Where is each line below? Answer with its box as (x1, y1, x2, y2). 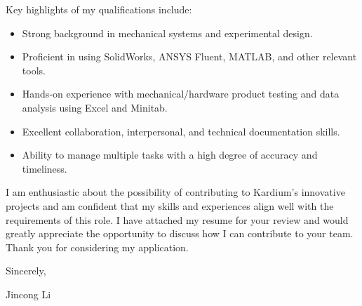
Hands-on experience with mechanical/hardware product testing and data (22, 86, 340, 101)
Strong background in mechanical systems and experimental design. (22, 25, 313, 40)
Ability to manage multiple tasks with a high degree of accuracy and (22, 147, 318, 162)
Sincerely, (6, 263, 46, 278)
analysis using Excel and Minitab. (22, 100, 168, 114)
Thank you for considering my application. (6, 239, 189, 254)
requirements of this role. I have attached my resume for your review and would (6, 212, 349, 227)
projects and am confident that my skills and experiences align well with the (6, 198, 334, 213)
